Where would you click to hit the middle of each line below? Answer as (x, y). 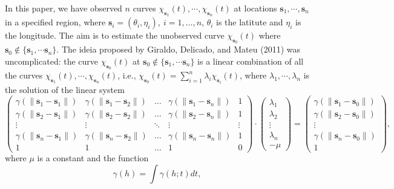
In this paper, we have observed (64, 8)
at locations (255, 8)
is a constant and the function (93, 158)
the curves (24, 75)
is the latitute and (250, 22)
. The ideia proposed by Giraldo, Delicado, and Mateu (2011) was (178, 49)
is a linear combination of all (251, 61)
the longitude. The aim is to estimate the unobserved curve (115, 35)
